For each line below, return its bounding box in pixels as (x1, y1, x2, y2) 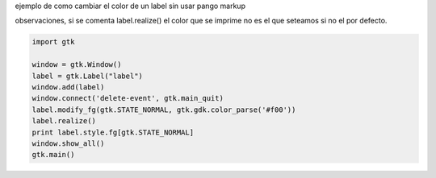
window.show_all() (31, 139, 105, 148)
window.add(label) (31, 82, 105, 92)
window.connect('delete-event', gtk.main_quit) (31, 93, 224, 103)
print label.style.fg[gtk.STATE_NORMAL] (31, 127, 194, 137)
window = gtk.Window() (31, 60, 122, 69)
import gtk (31, 37, 75, 47)
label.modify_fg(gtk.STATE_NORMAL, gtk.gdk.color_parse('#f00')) (31, 105, 296, 114)
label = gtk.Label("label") (31, 71, 143, 81)
